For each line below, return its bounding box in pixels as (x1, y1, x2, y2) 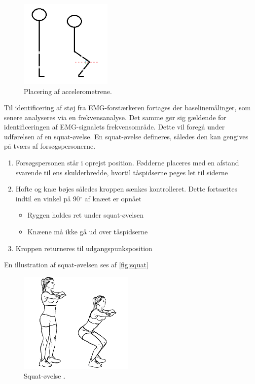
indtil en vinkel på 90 (15, 193, 80, 203)
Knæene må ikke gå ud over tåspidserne (27, 226, 148, 237)
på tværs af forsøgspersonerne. (4, 141, 96, 151)
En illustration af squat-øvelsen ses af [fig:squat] (4, 259, 148, 270)
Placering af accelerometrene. (24, 86, 112, 96)
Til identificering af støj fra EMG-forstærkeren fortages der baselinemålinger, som (4, 102, 251, 113)
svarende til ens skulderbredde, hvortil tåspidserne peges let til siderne (15, 167, 228, 177)
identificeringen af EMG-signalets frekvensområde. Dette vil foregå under (4, 122, 225, 132)
